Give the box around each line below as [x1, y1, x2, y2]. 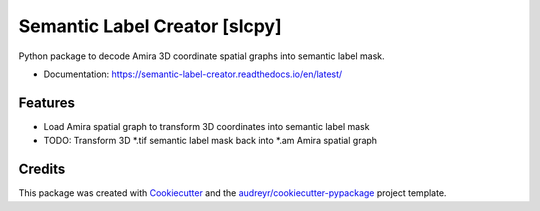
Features [18, 94, 75, 111]
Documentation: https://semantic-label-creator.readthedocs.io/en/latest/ [43, 68, 343, 80]
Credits [18, 161, 66, 178]
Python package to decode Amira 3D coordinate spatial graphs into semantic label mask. [18, 50, 385, 62]
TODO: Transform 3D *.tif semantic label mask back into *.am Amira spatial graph [43, 135, 378, 147]
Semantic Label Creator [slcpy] [18, 15, 282, 37]
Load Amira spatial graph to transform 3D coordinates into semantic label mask [43, 120, 370, 132]
